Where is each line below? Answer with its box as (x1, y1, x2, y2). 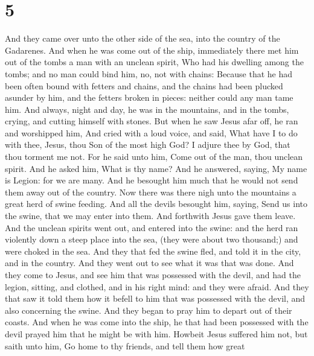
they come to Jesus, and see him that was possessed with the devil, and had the (5, 269, 301, 281)
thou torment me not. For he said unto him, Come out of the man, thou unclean (5, 150, 303, 163)
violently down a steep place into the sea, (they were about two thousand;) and (5, 233, 298, 246)
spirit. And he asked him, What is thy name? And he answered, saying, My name (5, 162, 307, 174)
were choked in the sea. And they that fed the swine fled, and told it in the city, (5, 244, 301, 257)
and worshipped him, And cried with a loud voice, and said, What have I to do (5, 126, 298, 139)
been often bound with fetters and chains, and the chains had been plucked (5, 79, 283, 92)
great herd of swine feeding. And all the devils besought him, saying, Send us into (5, 197, 307, 210)
